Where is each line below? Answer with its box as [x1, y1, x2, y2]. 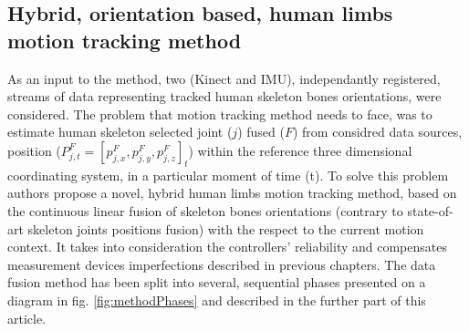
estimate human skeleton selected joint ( [7, 122, 233, 141]
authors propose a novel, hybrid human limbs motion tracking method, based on [7, 183, 457, 202]
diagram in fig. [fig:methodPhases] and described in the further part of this [7, 290, 426, 309]
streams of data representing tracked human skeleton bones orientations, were [7, 87, 442, 106]
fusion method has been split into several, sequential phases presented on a [7, 273, 426, 292]
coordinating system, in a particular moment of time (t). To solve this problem [7, 165, 449, 184]
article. [7, 308, 47, 327]
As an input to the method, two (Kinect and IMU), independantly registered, [7, 68, 441, 88]
